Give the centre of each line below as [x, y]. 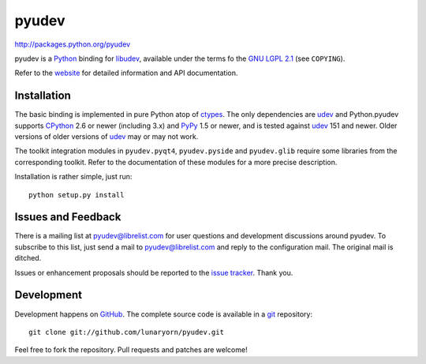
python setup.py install [77, 195]
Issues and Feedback [68, 217]
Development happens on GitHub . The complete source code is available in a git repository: [164, 314]
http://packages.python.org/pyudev [73, 44]
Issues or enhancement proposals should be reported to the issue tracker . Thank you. [154, 272]
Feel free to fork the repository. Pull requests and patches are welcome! [131, 350]
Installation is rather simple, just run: [73, 177]
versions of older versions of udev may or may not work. [106, 137]
